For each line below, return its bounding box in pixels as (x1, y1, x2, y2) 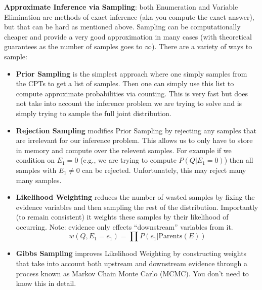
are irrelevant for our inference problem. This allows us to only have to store (16, 135, 253, 146)
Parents (158, 233, 183, 240)
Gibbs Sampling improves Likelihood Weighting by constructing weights (16, 248, 247, 259)
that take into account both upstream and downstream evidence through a (16, 258, 248, 269)
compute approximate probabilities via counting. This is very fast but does (16, 88, 248, 98)
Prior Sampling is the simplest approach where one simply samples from (16, 68, 247, 79)
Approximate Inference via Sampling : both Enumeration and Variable (4, 2, 238, 12)
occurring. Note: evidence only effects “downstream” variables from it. (16, 221, 233, 232)
